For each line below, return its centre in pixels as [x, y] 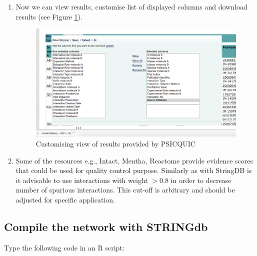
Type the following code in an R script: [64, 247]
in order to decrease [201, 180]
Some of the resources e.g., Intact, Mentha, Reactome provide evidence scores [134, 160]
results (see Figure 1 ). [49, 16]
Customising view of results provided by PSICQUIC [115, 143]
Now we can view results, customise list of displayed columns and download [131, 6]
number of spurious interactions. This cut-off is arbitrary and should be [125, 190]
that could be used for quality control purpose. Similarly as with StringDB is [134, 170]
